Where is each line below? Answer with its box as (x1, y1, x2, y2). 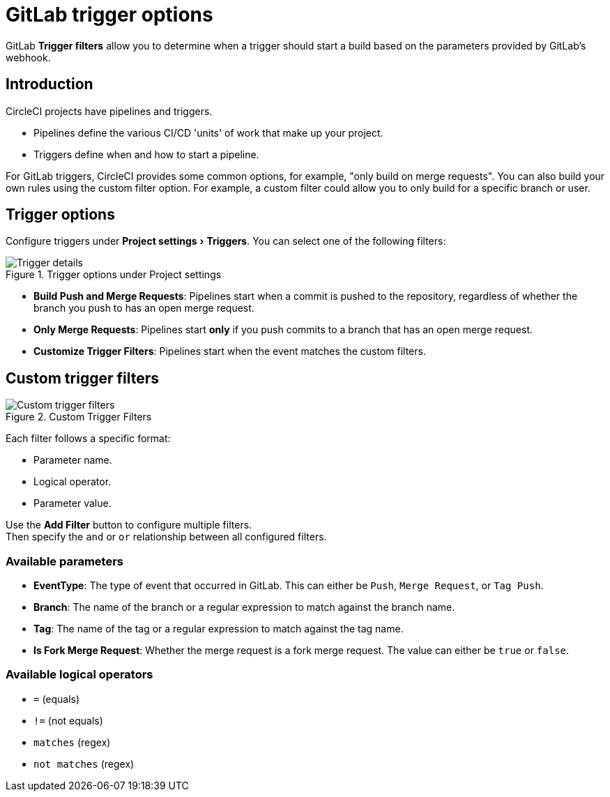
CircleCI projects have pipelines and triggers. (6, 105, 213, 117)
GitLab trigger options (6, 3, 213, 26)
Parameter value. (33, 497, 112, 510)
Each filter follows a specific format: (6, 432, 171, 445)
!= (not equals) (33, 714, 103, 727)
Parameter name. (33, 454, 112, 466)
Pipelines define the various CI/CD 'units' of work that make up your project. (33, 126, 383, 139)
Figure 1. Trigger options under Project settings (6, 268, 222, 281)
